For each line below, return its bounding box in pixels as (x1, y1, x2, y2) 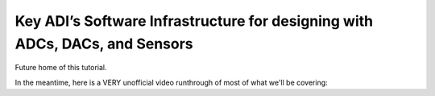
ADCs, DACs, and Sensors (14, 35, 193, 52)
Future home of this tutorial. (14, 63, 107, 73)
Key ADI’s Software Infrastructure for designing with (14, 12, 374, 30)
